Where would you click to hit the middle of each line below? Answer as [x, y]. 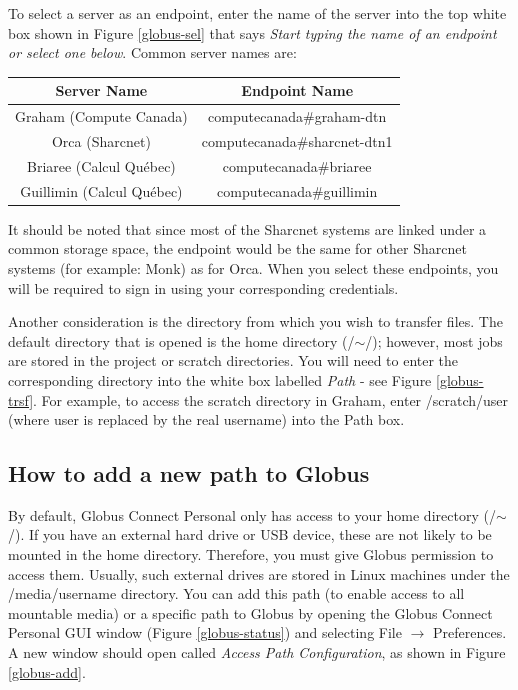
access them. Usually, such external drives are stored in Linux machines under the [259, 573]
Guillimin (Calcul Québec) [101, 190]
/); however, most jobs [434, 340]
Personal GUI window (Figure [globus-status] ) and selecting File [205, 632]
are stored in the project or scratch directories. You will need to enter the [233, 360]
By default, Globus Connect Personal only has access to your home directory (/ [252, 514]
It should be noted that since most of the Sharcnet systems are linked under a [247, 228]
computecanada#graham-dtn [297, 116]
